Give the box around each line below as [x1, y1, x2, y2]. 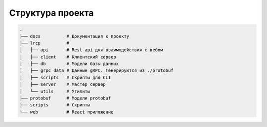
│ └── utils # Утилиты [19, 89, 90, 94]
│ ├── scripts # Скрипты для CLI [19, 74, 111, 80]
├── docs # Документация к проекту [19, 33, 130, 39]
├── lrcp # [19, 40, 69, 46]
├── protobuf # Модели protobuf [19, 95, 111, 101]
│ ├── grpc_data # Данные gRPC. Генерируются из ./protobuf [19, 68, 174, 73]
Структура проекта [9, 7, 94, 18]
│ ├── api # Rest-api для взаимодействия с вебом [19, 47, 163, 53]
